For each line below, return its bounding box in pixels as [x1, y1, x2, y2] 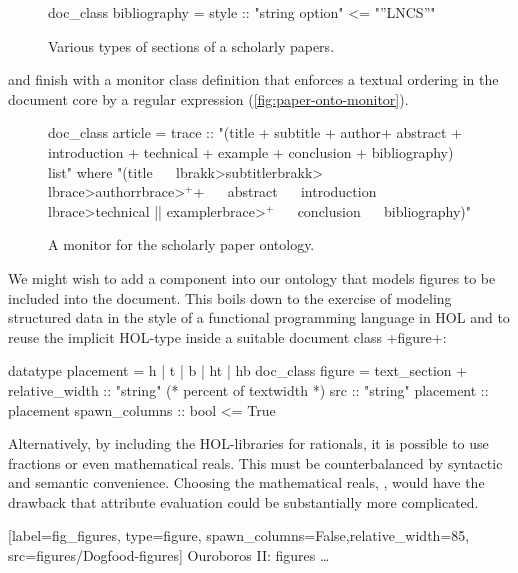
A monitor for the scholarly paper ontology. [48, 234, 315, 255]
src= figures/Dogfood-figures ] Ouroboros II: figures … [8, 545, 330, 566]
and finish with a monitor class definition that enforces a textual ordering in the [8, 69, 499, 90]
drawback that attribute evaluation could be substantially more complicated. [8, 491, 479, 512]
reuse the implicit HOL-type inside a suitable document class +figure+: [8, 326, 447, 347]
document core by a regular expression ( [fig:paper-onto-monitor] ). [8, 88, 409, 109]
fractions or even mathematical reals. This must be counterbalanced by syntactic [8, 452, 503, 473]
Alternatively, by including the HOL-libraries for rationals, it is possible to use [8, 433, 489, 454]
